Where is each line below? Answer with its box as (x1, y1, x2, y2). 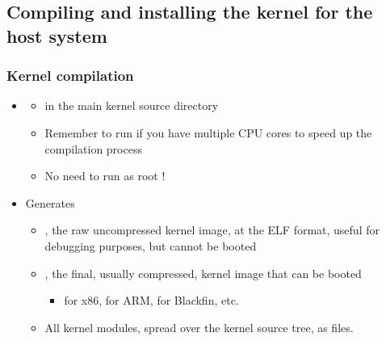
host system (6, 23, 107, 48)
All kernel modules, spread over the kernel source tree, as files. (44, 318, 354, 335)
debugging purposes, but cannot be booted (44, 237, 257, 254)
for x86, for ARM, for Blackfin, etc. (64, 292, 239, 309)
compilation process (44, 140, 142, 157)
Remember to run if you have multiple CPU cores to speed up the (44, 124, 372, 141)
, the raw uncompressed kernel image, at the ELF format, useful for (44, 221, 380, 238)
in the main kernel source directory (44, 97, 219, 114)
